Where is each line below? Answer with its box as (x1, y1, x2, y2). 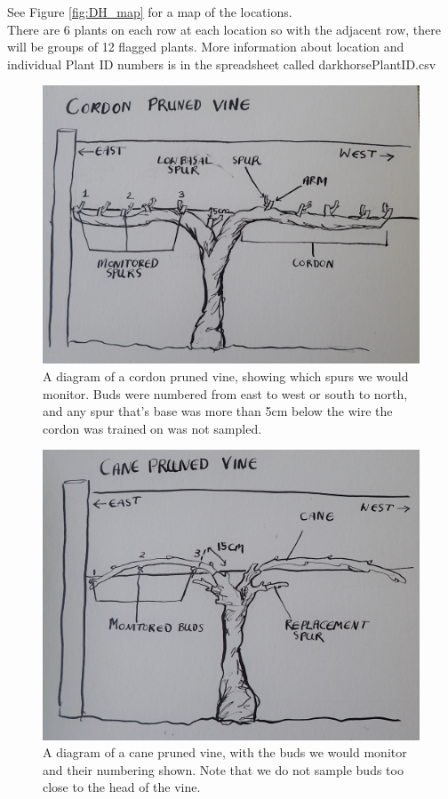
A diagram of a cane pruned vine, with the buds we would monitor (43, 743, 407, 762)
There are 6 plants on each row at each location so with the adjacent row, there (7, 20, 441, 38)
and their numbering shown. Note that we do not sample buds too (43, 760, 404, 779)
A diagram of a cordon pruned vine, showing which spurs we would (43, 367, 409, 385)
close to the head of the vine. (43, 778, 201, 796)
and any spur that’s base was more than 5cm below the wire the (43, 402, 393, 420)
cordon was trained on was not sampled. (43, 419, 262, 437)
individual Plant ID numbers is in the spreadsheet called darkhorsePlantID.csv (7, 54, 436, 73)
